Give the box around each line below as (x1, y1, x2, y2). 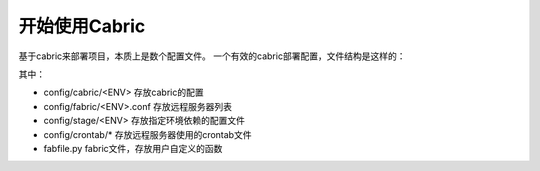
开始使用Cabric (18, 15, 146, 37)
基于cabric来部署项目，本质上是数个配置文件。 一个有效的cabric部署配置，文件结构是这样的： (18, 50, 406, 62)
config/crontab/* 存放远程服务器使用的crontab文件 (43, 128, 252, 140)
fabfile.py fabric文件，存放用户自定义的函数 (43, 142, 223, 154)
